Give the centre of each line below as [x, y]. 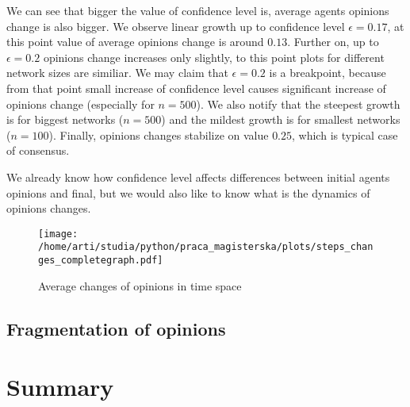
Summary [60, 387]
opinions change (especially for [80, 104]
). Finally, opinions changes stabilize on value [159, 134]
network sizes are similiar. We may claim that [117, 73]
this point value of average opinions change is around [135, 42]
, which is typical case [345, 134]
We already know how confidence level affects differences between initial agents [198, 177]
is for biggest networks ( [65, 119]
